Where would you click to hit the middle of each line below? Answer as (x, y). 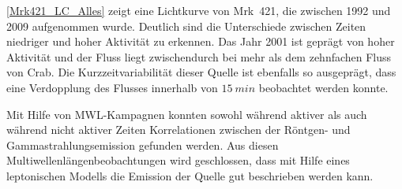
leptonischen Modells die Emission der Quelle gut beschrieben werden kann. (190, 175)
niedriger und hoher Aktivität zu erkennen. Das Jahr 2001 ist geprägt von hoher (201, 41)
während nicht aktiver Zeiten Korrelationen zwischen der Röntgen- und (178, 130)
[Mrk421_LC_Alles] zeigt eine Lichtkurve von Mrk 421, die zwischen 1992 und (199, 10)
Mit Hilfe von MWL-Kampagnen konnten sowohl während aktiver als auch (187, 114)
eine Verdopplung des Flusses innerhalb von (112, 87)
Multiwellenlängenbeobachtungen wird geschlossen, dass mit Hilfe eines (178, 160)
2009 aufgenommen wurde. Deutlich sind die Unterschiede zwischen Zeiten (186, 26)
